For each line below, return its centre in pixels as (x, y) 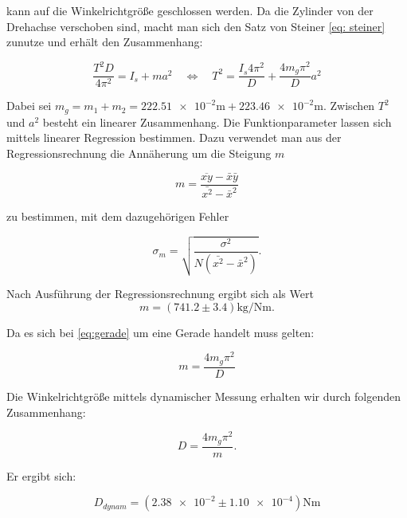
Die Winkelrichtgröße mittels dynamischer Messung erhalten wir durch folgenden (204, 396)
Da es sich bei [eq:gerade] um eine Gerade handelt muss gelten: (160, 332)
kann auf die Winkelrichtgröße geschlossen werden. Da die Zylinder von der (190, 10)
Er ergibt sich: (41, 475)
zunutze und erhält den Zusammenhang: (105, 42)
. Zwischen (349, 106)
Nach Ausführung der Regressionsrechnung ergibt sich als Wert (160, 294)
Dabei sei (29, 106)
